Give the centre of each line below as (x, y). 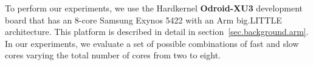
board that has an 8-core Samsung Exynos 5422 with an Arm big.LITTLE (143, 20)
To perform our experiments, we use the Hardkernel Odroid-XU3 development (154, 8)
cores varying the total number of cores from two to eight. (113, 55)
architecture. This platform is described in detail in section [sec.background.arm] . (157, 32)
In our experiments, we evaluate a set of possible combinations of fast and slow (152, 43)
